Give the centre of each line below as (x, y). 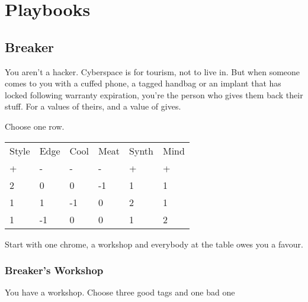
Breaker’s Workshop (54, 270)
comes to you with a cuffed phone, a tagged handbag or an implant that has (143, 83)
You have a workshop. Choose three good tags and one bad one (120, 292)
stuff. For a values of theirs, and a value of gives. (93, 106)
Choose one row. (35, 126)
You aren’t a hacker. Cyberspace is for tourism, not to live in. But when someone (153, 71)
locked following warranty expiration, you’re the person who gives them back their (154, 94)
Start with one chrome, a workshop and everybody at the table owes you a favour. (154, 244)
